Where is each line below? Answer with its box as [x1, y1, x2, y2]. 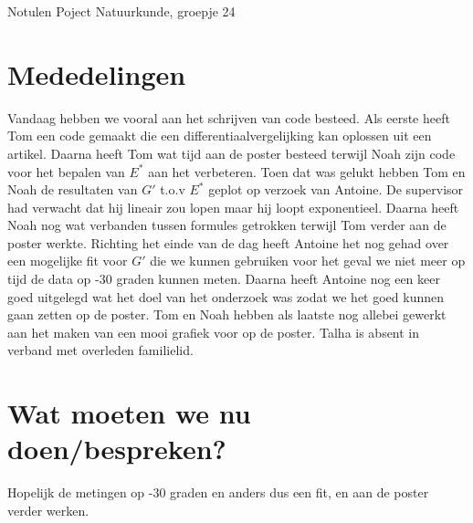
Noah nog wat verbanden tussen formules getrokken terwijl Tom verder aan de [7, 215, 447, 235]
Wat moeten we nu [7, 394, 251, 432]
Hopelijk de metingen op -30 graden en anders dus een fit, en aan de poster [7, 483, 429, 502]
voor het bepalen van [7, 162, 125, 181]
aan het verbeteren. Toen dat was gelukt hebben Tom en [148, 162, 466, 181]
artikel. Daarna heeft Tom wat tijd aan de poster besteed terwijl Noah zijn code [7, 143, 456, 162]
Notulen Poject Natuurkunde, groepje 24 [7, 2, 236, 20]
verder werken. [7, 500, 89, 519]
